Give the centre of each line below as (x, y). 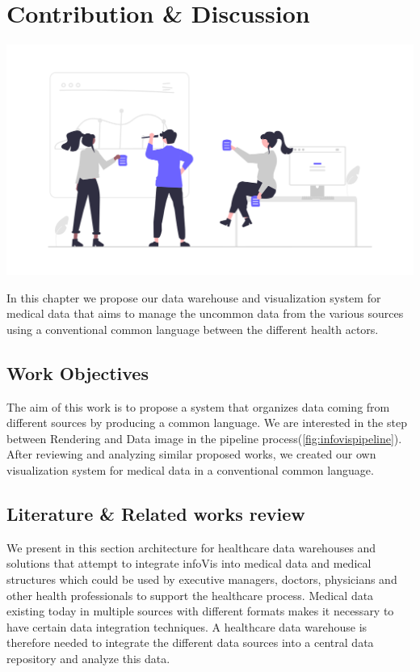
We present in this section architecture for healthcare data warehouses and (191, 547)
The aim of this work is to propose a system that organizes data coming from (198, 406)
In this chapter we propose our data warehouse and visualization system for (194, 297)
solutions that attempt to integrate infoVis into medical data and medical (189, 563)
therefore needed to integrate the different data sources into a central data (190, 642)
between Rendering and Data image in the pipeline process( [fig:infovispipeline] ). (204, 438)
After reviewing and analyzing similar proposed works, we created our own (191, 454)
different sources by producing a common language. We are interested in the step (207, 423)
